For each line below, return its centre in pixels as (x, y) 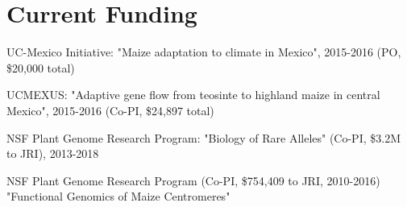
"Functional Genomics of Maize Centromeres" (118, 196)
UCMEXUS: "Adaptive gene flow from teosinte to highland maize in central (193, 95)
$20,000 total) (41, 67)
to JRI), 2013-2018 (53, 153)
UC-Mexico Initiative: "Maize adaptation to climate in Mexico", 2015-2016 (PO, (204, 52)
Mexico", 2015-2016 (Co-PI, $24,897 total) (110, 110)
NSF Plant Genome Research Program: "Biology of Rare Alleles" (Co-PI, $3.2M (203, 137)
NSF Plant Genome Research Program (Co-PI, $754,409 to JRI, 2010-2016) (193, 180)
